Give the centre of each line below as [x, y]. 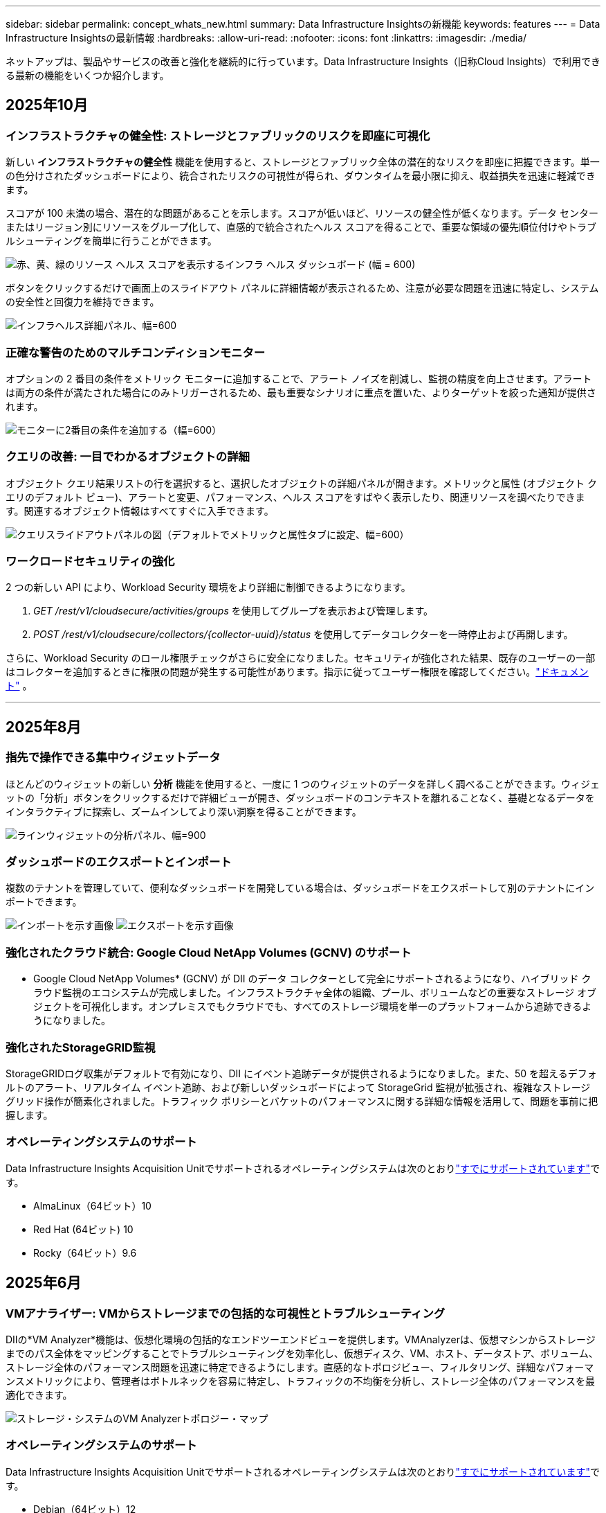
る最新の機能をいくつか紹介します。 [88, 75]
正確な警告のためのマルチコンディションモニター [136, 352]
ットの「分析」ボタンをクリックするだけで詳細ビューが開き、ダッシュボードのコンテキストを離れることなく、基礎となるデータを [300, 797]
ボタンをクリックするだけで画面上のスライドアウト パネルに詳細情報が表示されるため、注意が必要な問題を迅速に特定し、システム [302, 288]
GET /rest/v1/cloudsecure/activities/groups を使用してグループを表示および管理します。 [233, 611]
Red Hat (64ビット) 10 [83, 1229]
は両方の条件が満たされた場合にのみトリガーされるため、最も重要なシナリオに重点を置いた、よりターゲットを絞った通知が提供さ [301, 392]
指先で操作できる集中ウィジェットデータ [113, 758]
